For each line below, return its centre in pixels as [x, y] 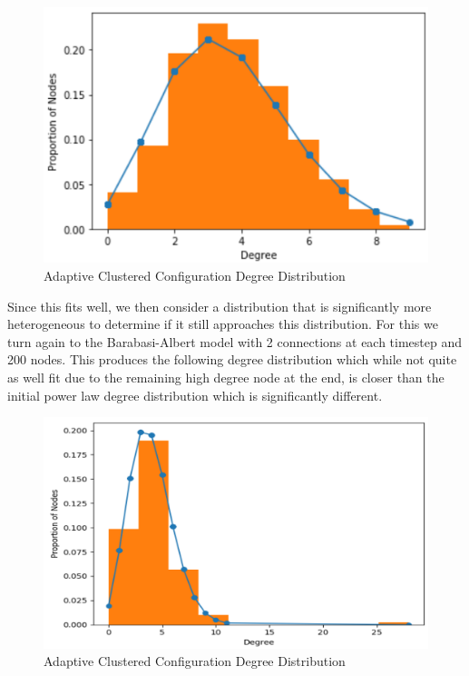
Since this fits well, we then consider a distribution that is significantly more [220, 306]
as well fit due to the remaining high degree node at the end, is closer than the [226, 377]
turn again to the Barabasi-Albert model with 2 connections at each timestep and [235, 341]
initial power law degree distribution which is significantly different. [195, 395]
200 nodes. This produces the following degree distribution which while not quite [232, 359]
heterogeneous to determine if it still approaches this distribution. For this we [223, 324]
